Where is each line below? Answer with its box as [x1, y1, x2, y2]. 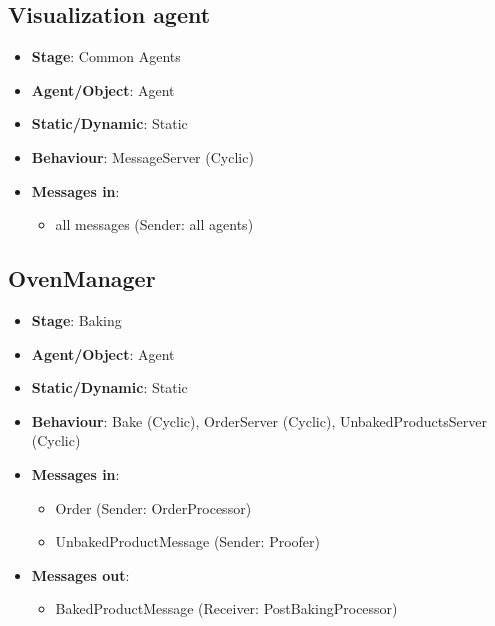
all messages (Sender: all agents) [55, 214, 254, 235]
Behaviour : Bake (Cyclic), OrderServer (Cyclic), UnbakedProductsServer [31, 410, 487, 431]
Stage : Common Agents [31, 46, 181, 67]
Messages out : [31, 564, 130, 585]
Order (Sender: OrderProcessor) [55, 497, 252, 518]
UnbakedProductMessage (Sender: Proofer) [55, 531, 320, 552]
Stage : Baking [31, 309, 122, 330]
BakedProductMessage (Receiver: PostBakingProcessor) [55, 598, 398, 619]
